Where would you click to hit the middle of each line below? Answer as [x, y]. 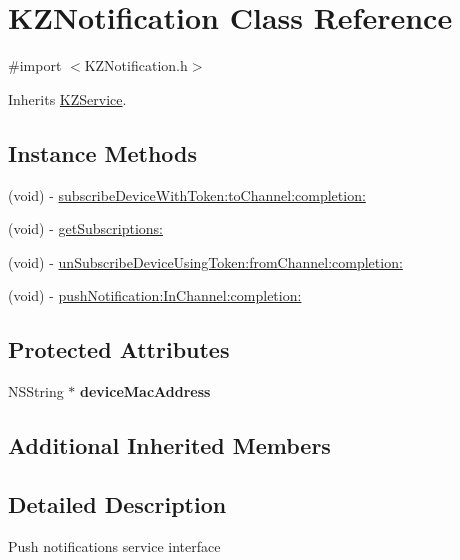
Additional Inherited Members [169, 445]
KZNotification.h [136, 65]
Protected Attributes [119, 349]
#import [35, 65]
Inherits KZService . [67, 98]
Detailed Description [117, 503]
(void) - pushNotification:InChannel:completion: [155, 295]
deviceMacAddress [145, 391]
